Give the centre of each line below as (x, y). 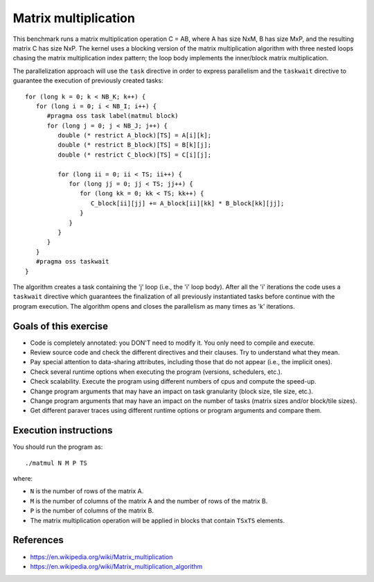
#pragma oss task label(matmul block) (113, 116)
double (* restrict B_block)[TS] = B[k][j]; (134, 145)
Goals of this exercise (61, 326)
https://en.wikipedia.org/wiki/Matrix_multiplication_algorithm (116, 566)
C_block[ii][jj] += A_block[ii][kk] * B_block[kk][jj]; (187, 203)
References (38, 540)
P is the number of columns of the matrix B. (92, 511)
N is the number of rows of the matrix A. (87, 491)
